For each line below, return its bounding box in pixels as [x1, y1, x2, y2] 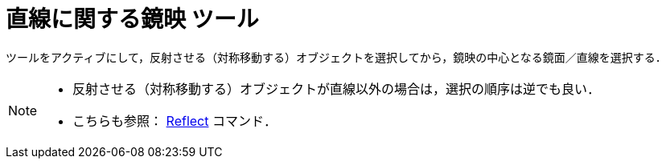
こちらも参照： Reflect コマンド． [72, 112, 277, 129]
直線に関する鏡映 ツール [6, 6, 259, 33]
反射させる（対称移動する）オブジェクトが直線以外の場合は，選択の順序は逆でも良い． [72, 80, 601, 97]
